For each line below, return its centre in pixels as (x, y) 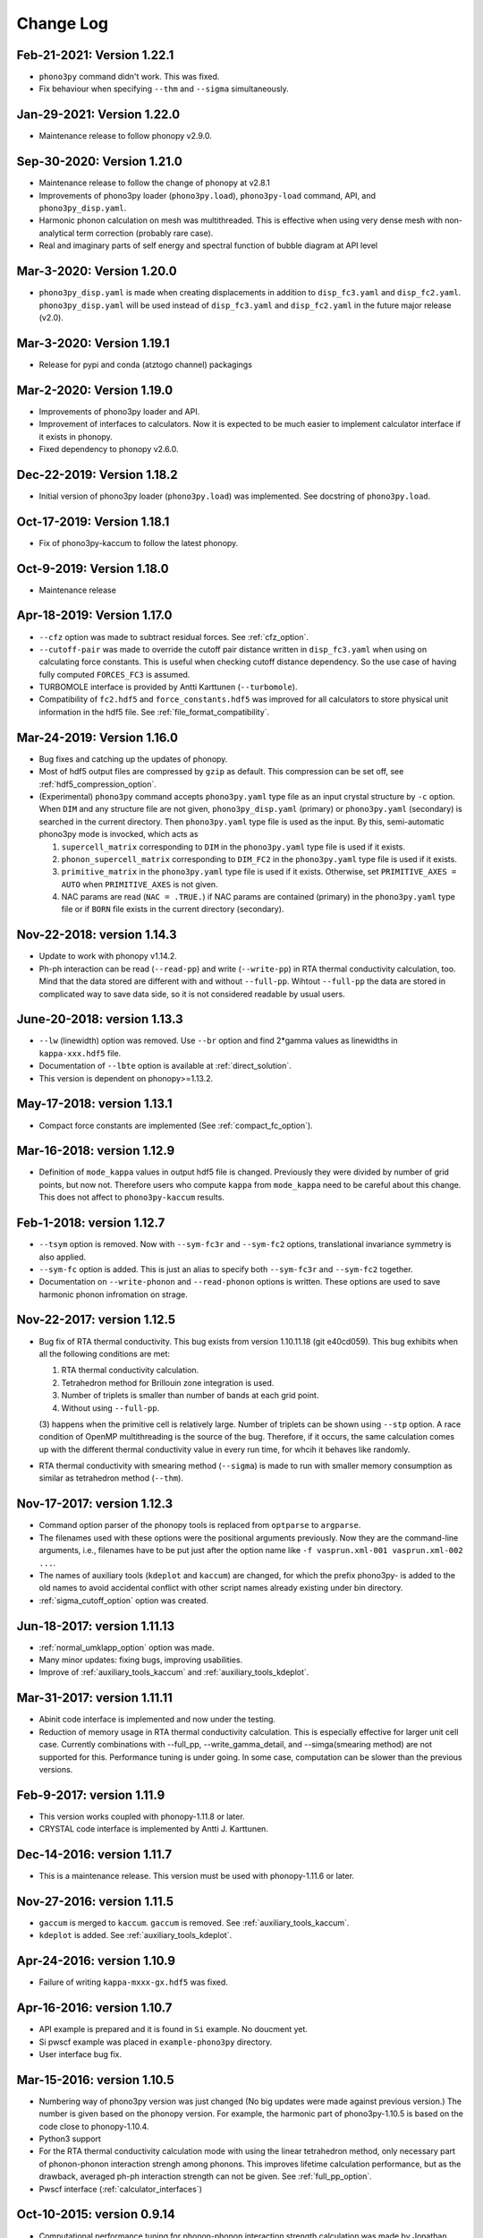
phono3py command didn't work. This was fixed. (129, 77)
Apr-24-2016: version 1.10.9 (96, 1961)
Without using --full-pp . (110, 1408)
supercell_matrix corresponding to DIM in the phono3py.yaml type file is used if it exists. (233, 847)
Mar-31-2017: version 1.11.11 (95, 1698)
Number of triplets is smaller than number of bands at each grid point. (190, 1396)
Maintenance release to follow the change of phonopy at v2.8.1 (154, 183)
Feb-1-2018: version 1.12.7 (91, 1223)
